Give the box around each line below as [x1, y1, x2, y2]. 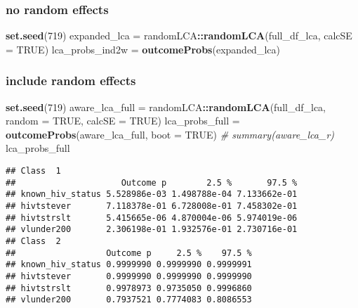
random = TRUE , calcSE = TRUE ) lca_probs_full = [6, 113, 240, 128]
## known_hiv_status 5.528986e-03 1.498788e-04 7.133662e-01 [6, 189, 298, 200]
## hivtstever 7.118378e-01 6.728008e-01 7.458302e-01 [6, 200, 298, 211]
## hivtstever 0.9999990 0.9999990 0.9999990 [6, 271, 252, 281]
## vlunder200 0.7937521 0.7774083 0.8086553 [6, 295, 252, 305]
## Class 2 [6, 236, 61, 246]
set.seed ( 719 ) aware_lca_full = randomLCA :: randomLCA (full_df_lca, [6, 99, 326, 114]
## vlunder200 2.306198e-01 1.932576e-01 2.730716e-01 [6, 224, 298, 235]
